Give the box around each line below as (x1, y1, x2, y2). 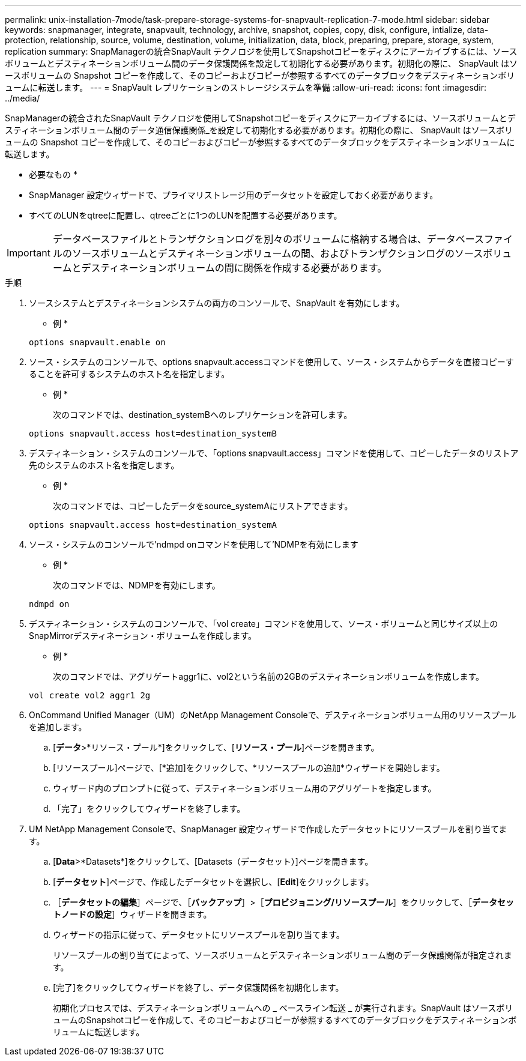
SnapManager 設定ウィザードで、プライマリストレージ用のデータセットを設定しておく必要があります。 (29, 190, 438, 200)
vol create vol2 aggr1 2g (29, 691, 151, 700)
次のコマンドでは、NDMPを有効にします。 (53, 580, 220, 590)
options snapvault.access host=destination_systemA (29, 520, 277, 530)
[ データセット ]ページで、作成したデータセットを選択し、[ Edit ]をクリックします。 (53, 877, 374, 887)
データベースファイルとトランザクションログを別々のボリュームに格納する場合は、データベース (52, 233, 484, 245)
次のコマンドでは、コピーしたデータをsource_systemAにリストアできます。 (53, 501, 353, 511)
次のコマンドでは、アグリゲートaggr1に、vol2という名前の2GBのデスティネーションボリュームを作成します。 (53, 671, 484, 682)
